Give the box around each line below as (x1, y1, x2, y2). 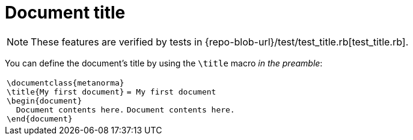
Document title (5, 2, 126, 23)
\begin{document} (7, 96, 82, 105)
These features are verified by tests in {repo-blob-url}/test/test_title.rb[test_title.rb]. (31, 35, 409, 48)
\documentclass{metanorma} (7, 78, 124, 87)
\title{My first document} (7, 87, 124, 96)
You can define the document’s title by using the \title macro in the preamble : (5, 57, 323, 68)
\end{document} (7, 114, 73, 123)
